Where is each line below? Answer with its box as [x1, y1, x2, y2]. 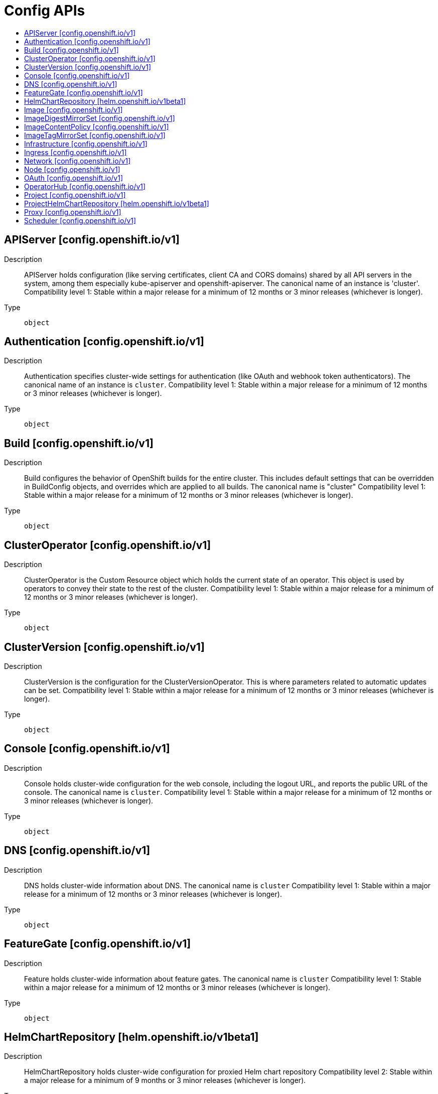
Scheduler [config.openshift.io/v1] [24, 216, 136, 225]
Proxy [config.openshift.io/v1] [24, 207, 121, 216]
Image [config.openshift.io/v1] [24, 105, 123, 114]
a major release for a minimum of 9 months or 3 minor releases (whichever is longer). [24, 1076, 306, 1085]
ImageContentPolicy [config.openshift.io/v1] [24, 122, 169, 131]
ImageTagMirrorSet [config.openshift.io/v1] [24, 130, 166, 140]
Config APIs [4, 2, 85, 19]
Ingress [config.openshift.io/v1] [24, 148, 127, 157]
